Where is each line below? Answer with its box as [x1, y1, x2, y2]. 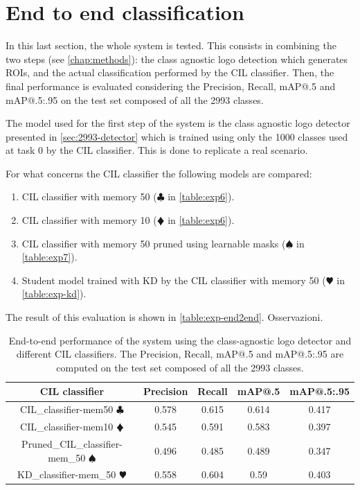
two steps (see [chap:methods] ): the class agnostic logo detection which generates [6, 51, 348, 66]
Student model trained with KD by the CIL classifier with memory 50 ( [21, 272, 326, 287]
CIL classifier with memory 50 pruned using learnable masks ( [21, 236, 286, 250]
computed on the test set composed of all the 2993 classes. [56, 360, 304, 374]
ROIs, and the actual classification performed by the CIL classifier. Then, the [6, 65, 334, 80]
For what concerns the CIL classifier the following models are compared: [6, 166, 312, 180]
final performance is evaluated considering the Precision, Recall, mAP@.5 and [6, 78, 336, 93]
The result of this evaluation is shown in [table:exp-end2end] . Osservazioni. [6, 310, 323, 324]
